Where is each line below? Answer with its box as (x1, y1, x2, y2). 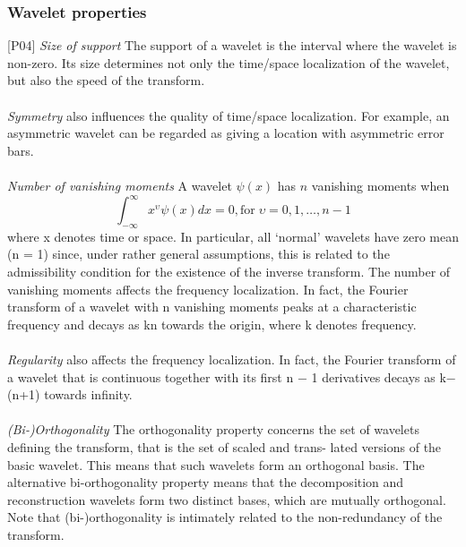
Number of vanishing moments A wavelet (7, 175, 232, 194)
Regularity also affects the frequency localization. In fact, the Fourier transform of (7, 350, 456, 369)
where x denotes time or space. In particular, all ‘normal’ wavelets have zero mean (7, 226, 460, 245)
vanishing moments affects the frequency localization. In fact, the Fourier (7, 279, 409, 298)
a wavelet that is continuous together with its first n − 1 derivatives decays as (7, 367, 436, 386)
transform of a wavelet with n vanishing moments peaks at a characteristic (7, 297, 417, 316)
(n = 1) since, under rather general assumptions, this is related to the (7, 244, 390, 263)
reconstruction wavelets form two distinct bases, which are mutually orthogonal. (7, 490, 446, 509)
